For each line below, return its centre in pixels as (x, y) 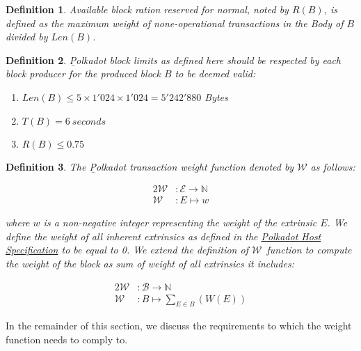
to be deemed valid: (215, 73)
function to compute (309, 250)
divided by (27, 37)
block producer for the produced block (83, 73)
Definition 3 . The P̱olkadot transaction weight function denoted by (150, 166)
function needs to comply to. (67, 340)
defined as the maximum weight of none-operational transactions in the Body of (175, 23)
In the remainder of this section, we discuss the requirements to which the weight (179, 326)
